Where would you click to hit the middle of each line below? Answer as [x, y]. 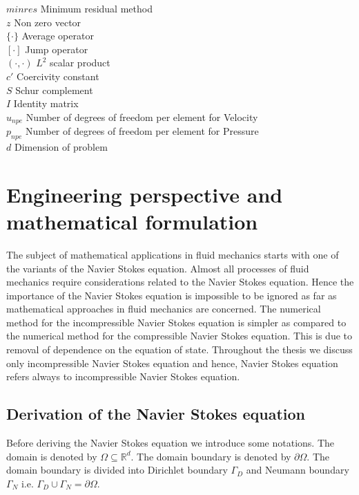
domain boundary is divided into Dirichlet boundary [117, 470]
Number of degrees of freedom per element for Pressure [142, 131]
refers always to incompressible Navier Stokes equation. [123, 376]
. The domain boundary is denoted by [211, 456]
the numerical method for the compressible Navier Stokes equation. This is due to [179, 336]
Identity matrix [46, 103]
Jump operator [57, 49]
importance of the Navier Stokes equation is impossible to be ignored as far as [172, 295]
